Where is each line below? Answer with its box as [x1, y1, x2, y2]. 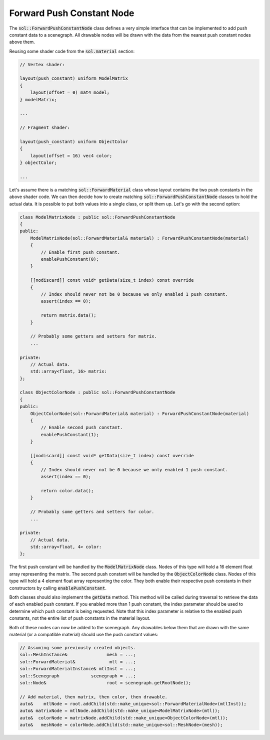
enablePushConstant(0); [40, 256, 99, 262]
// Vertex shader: [19, 62, 65, 67]
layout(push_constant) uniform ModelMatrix [19, 76, 128, 81]
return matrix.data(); [40, 312, 97, 318]
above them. [9, 39, 35, 45]
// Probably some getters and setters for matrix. [30, 333, 157, 339]
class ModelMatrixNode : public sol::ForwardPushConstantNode [19, 214, 175, 220]
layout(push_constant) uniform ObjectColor [19, 139, 128, 144]
